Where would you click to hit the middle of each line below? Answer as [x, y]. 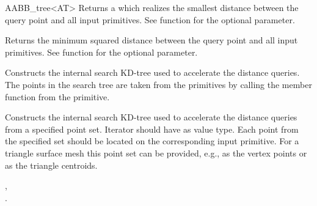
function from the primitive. [57, 96]
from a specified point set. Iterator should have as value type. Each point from [152, 129]
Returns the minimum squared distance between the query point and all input [151, 40]
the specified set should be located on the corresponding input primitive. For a [152, 141]
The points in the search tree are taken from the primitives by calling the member [158, 84]
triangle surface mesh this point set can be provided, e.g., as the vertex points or [156, 153]
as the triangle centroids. [51, 165]
